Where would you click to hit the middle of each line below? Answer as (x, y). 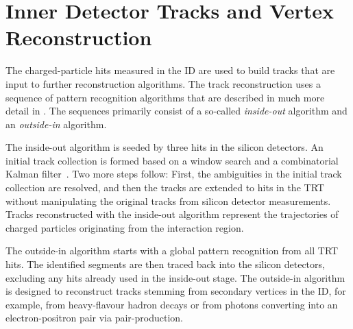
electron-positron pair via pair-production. (94, 318)
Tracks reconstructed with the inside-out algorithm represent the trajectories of (172, 214)
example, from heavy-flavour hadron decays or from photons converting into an (172, 304)
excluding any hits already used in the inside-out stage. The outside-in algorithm (175, 277)
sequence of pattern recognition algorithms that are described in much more (165, 97)
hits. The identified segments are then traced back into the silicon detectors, (165, 264)
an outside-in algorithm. (56, 124)
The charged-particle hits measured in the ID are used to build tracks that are (170, 70)
